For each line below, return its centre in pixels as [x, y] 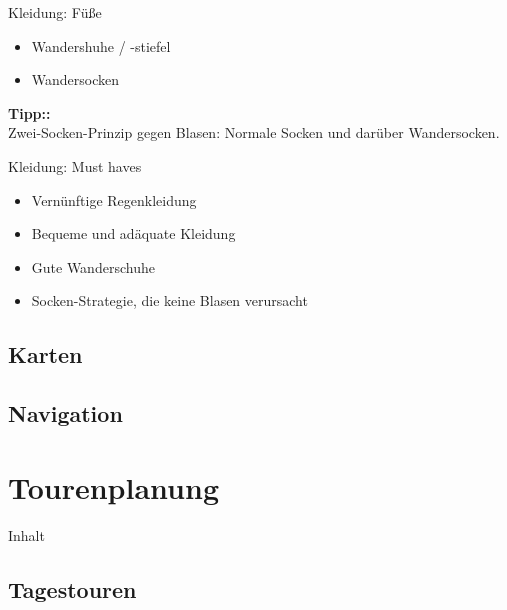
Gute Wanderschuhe [93, 266]
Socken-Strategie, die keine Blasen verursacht [169, 300]
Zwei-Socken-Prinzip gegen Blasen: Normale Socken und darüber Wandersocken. [254, 132]
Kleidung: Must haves [75, 165]
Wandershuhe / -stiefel [101, 45]
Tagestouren [72, 588]
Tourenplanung [113, 486]
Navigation [65, 413]
